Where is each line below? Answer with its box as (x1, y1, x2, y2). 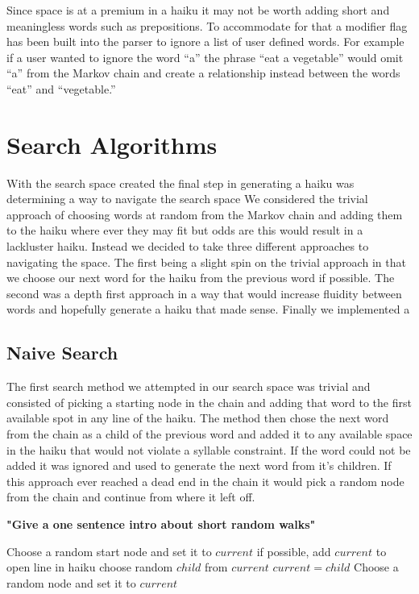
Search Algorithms (6, 127, 218, 160)
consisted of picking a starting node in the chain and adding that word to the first (6, 393, 412, 410)
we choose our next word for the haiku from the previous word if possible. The (6, 269, 395, 286)
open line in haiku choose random (6, 559, 173, 575)
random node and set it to (6, 574, 136, 591)
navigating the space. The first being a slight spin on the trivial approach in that (6, 253, 406, 270)
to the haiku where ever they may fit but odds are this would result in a (6, 222, 363, 239)
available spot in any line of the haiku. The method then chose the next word (6, 409, 389, 426)
